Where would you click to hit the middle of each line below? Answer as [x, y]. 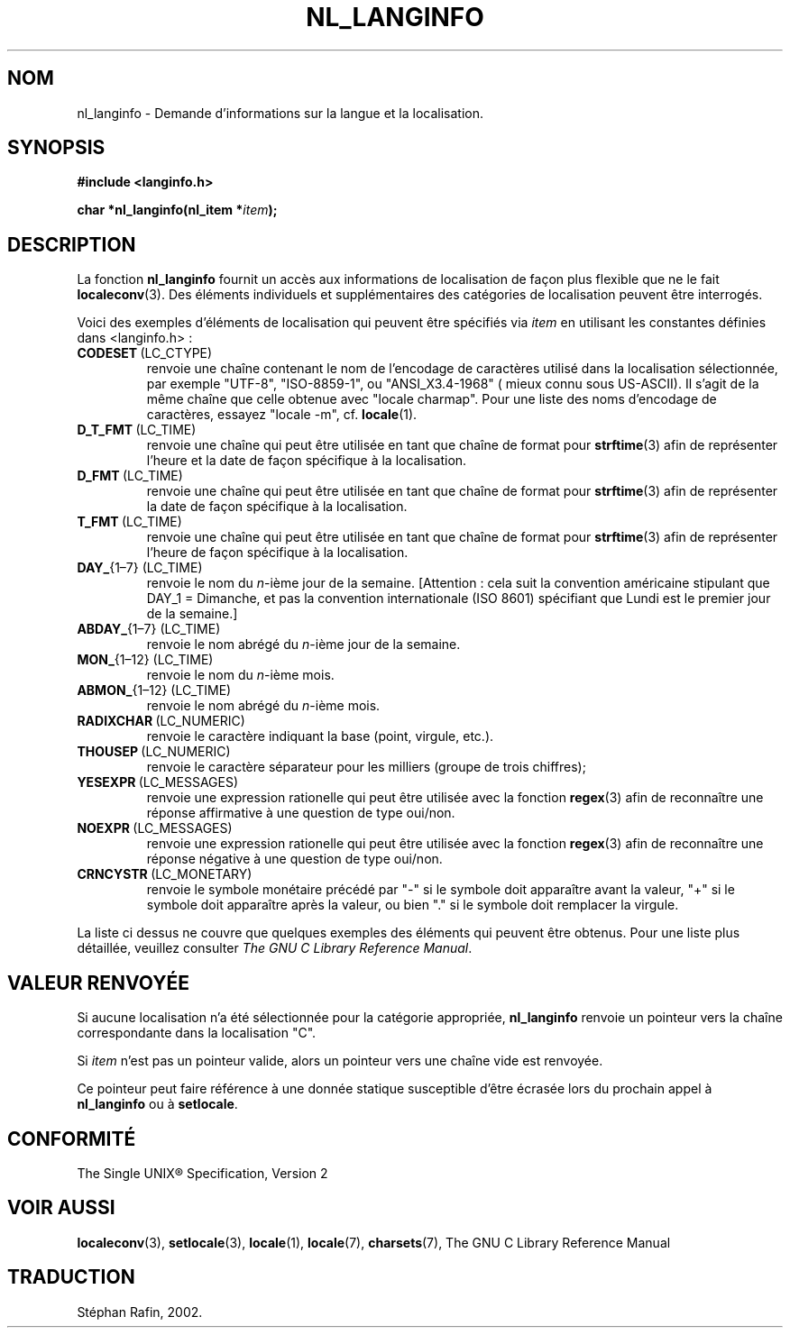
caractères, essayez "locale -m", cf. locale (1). [282, 415]
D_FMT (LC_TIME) [130, 476]
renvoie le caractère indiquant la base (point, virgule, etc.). [320, 736]
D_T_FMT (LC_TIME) [137, 430]
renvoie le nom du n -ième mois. [240, 675]
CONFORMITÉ [72, 1138]
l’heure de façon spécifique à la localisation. [277, 553]
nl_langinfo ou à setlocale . [157, 1104]
